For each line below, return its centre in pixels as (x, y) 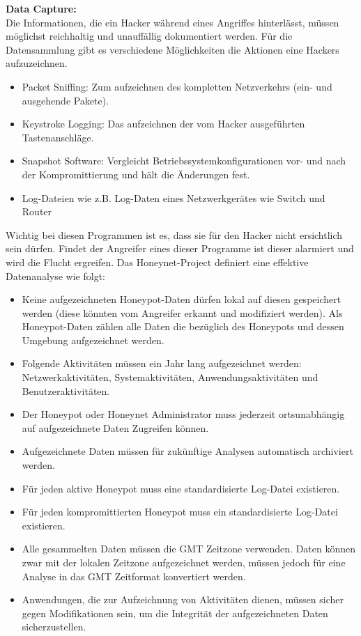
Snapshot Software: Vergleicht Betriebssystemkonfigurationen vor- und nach (184, 161)
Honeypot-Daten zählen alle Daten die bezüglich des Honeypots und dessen (183, 326)
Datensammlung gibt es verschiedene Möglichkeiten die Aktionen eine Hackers (172, 49)
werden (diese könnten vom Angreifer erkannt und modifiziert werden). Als (182, 312)
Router (37, 211)
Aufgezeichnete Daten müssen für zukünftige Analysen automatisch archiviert (187, 451)
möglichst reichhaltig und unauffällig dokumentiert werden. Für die (149, 36)
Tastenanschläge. (58, 137)
